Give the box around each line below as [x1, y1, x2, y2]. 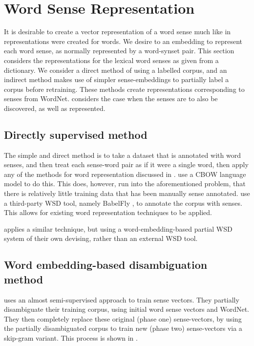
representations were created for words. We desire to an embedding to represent [4, 36, 242, 46]
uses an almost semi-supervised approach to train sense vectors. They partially [4, 294, 239, 304]
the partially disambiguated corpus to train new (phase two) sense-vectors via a [4, 323, 242, 333]
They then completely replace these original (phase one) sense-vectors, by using [4, 313, 242, 324]
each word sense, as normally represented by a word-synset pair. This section [4, 45, 234, 56]
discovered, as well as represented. [4, 103, 106, 113]
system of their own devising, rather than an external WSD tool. [4, 233, 198, 243]
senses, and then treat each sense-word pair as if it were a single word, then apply [4, 159, 249, 170]
